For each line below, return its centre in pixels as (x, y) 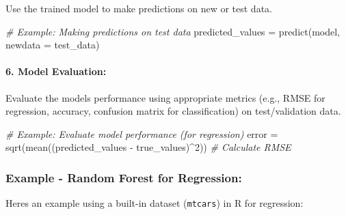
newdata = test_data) (53, 45)
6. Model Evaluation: (56, 71)
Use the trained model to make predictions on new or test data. (139, 8)
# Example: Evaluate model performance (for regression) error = (142, 133)
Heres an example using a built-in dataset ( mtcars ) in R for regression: (155, 203)
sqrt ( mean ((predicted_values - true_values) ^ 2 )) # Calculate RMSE (148, 147)
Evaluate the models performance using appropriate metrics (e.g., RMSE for (165, 97)
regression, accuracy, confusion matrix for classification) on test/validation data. (173, 111)
